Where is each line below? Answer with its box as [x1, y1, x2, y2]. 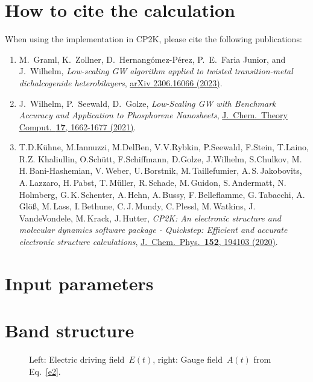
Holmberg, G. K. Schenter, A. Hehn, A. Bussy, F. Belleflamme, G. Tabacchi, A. [19, 188, 305, 200]
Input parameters [5, 270, 154, 295]
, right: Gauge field [153, 353, 223, 366]
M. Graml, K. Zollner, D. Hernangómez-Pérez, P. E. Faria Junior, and [19, 53, 286, 65]
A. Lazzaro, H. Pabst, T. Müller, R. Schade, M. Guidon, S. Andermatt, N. [19, 176, 286, 189]
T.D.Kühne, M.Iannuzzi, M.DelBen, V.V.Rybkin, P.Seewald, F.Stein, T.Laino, [19, 141, 309, 153]
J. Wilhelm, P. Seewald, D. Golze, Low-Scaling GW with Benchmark [19, 97, 276, 109]
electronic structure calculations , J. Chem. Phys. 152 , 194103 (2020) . [19, 235, 278, 248]
